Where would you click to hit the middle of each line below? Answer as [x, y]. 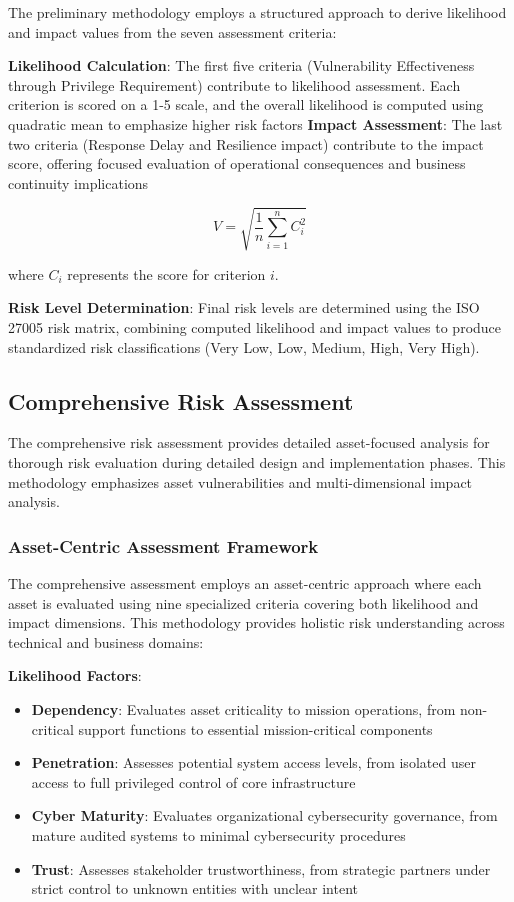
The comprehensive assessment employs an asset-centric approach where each [245, 583]
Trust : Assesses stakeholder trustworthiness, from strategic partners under [261, 868]
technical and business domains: [106, 641]
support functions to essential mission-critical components [255, 728]
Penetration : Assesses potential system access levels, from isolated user [253, 762]
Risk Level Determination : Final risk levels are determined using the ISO [244, 307]
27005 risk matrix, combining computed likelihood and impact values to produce [255, 327]
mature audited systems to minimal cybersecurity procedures [218, 835]
